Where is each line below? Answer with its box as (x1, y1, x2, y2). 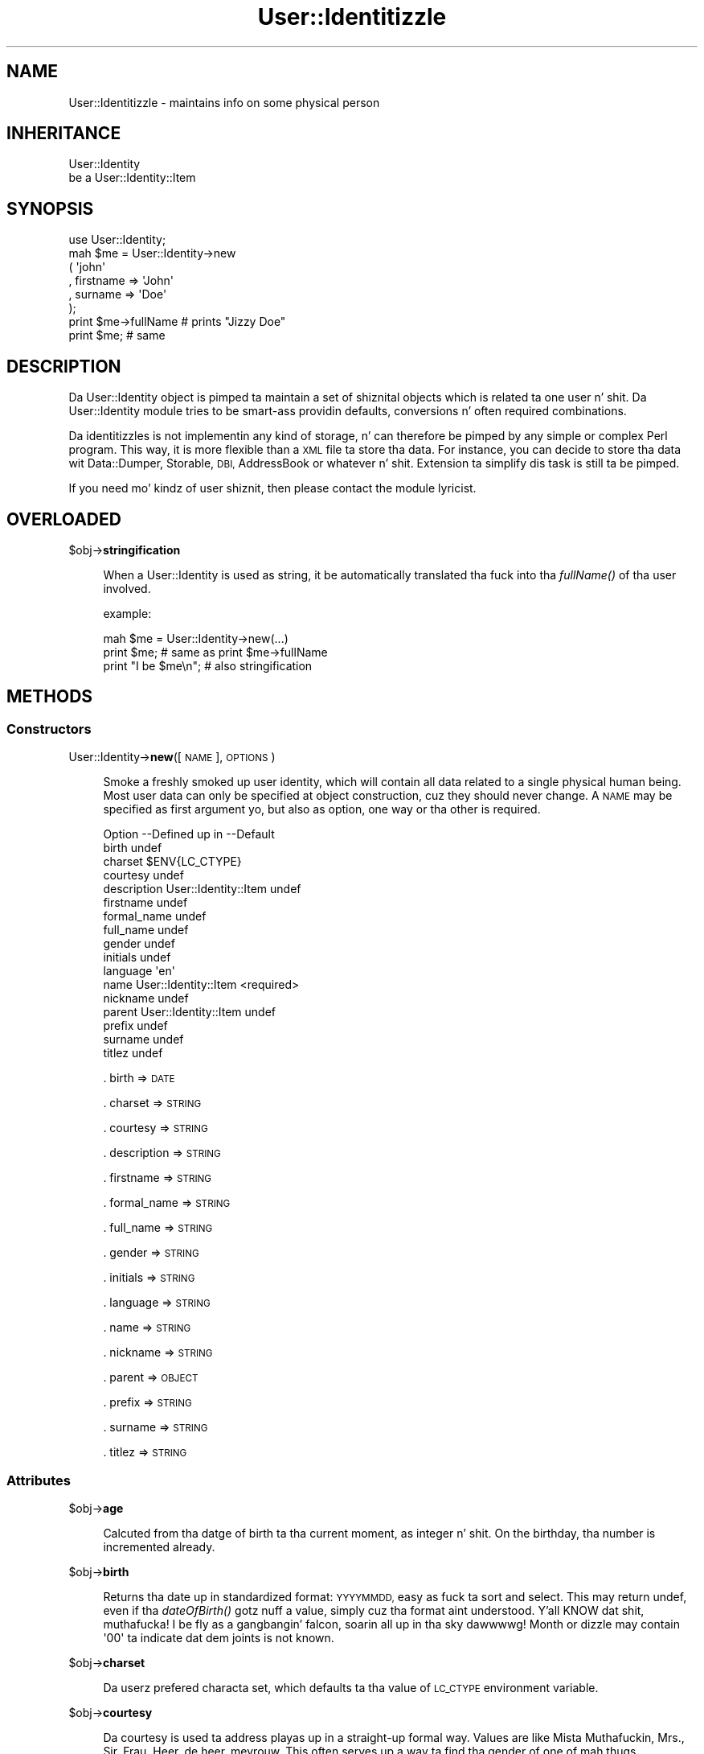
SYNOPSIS (6, 198, 94, 219)
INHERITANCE (6, 123, 121, 144)
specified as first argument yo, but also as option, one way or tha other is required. (103, 802, 541, 817)
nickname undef (103, 991, 189, 1006)
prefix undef (103, 1019, 168, 1033)
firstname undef (103, 896, 188, 910)
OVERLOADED (6, 508, 121, 529)
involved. (103, 581, 151, 595)
